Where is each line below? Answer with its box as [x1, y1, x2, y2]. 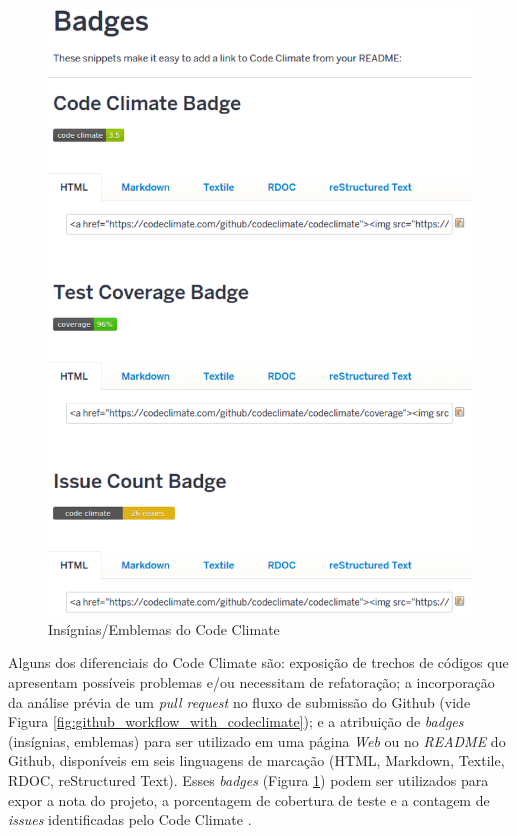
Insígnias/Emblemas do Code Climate [48, 618, 280, 639]
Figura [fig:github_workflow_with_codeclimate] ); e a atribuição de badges [8, 711, 464, 732]
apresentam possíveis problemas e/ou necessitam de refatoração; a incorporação [8, 672, 495, 693]
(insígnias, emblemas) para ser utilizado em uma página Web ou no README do [8, 730, 506, 751]
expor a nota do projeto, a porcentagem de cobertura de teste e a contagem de [8, 789, 490, 810]
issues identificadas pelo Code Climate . [8, 809, 252, 830]
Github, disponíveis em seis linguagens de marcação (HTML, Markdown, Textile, [8, 750, 505, 771]
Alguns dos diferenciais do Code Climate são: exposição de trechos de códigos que [8, 652, 509, 673]
